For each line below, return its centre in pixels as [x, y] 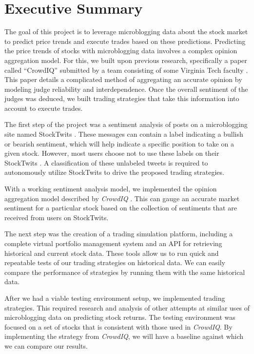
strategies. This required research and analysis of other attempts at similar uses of [127, 307]
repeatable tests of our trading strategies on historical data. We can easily [115, 262]
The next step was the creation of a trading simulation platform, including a [119, 234]
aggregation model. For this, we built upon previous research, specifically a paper [126, 60]
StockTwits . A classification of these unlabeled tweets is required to [106, 162]
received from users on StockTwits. [57, 217]
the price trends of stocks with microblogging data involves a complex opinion [121, 51]
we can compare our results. [46, 345]
